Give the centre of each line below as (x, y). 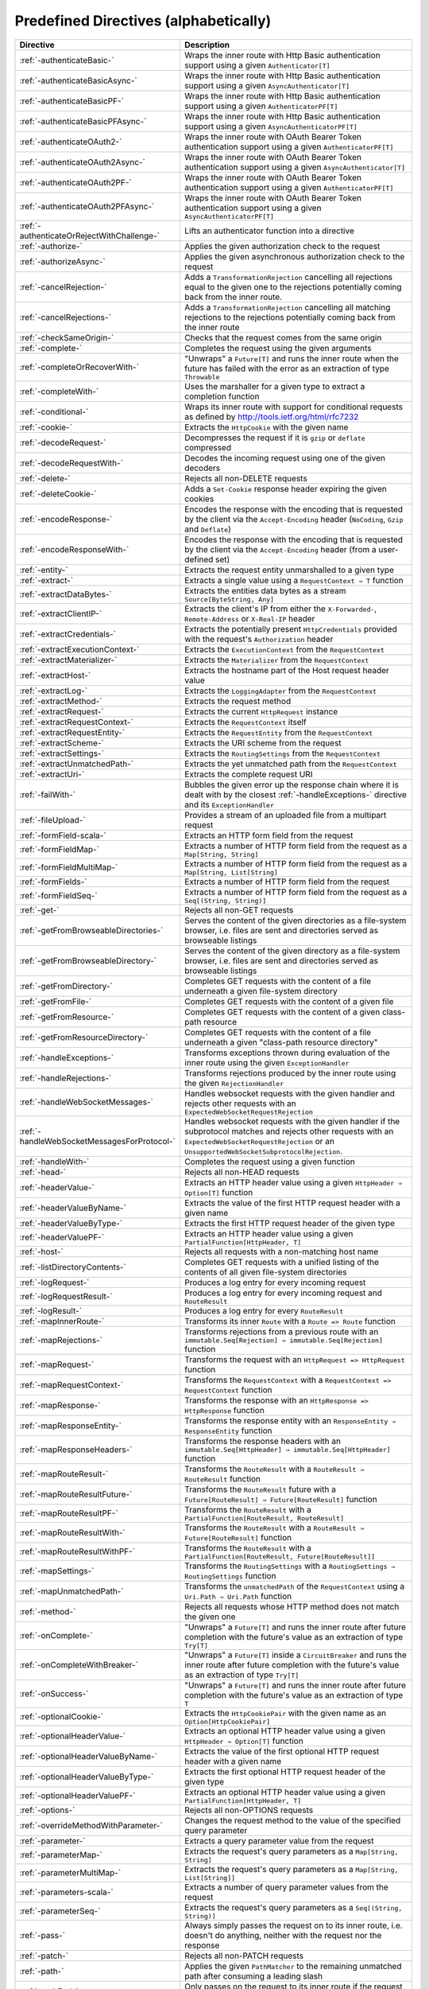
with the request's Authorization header (259, 639)
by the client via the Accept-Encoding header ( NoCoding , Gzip (294, 519)
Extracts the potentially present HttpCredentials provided (290, 629)
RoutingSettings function (230, 1575)
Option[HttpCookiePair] (227, 1721)
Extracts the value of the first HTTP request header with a (292, 1203)
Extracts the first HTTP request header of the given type (289, 1223)
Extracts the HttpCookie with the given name (266, 427)
